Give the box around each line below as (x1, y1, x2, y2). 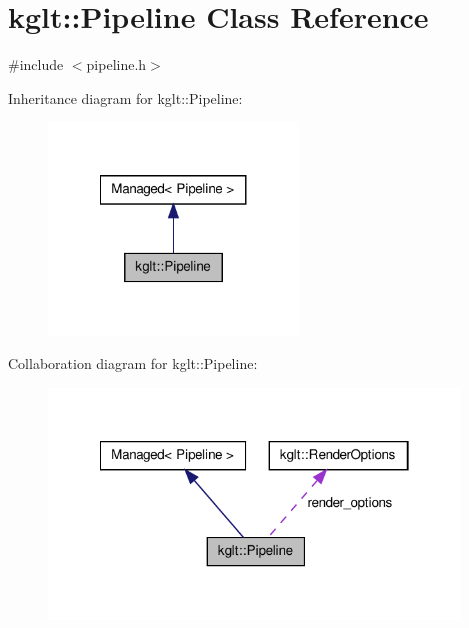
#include (8, 54, 64, 75)
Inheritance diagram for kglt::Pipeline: (8, 87, 243, 108)
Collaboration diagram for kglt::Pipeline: (8, 353, 258, 374)
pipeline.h (86, 54, 147, 75)
